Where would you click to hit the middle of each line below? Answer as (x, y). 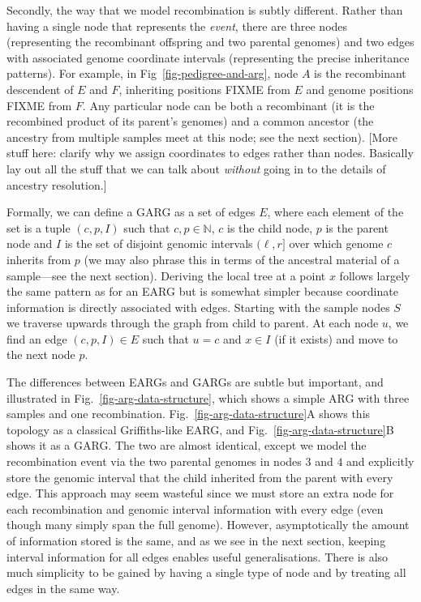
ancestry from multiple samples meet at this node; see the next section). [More (202, 137)
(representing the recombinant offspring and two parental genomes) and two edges (210, 42)
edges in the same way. (63, 588)
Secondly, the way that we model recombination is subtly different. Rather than (205, 10)
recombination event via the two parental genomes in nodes (154, 461)
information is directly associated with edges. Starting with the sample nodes (198, 307)
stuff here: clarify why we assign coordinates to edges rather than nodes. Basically (210, 153)
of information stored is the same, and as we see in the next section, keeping (196, 540)
